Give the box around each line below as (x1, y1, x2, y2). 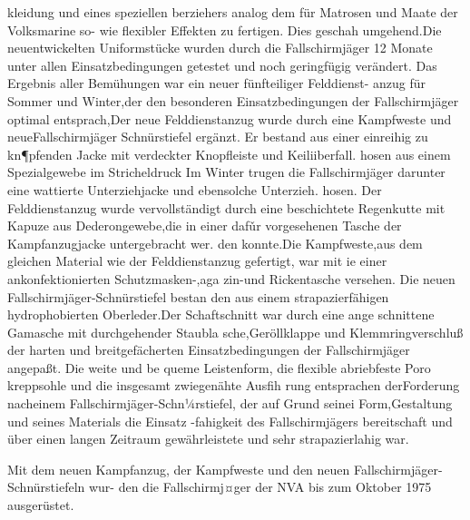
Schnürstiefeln (7, 477, 85, 496)
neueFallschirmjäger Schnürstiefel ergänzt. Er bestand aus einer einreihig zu (7, 127, 428, 146)
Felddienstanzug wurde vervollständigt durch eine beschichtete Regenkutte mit (7, 198, 446, 217)
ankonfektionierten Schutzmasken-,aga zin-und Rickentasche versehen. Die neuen (7, 269, 455, 288)
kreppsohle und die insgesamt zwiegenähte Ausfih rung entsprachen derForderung (7, 376, 460, 395)
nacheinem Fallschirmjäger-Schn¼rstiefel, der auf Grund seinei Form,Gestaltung (7, 394, 453, 413)
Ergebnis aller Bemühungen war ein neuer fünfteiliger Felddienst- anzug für (7, 74, 426, 93)
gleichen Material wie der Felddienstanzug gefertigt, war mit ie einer (7, 251, 387, 270)
